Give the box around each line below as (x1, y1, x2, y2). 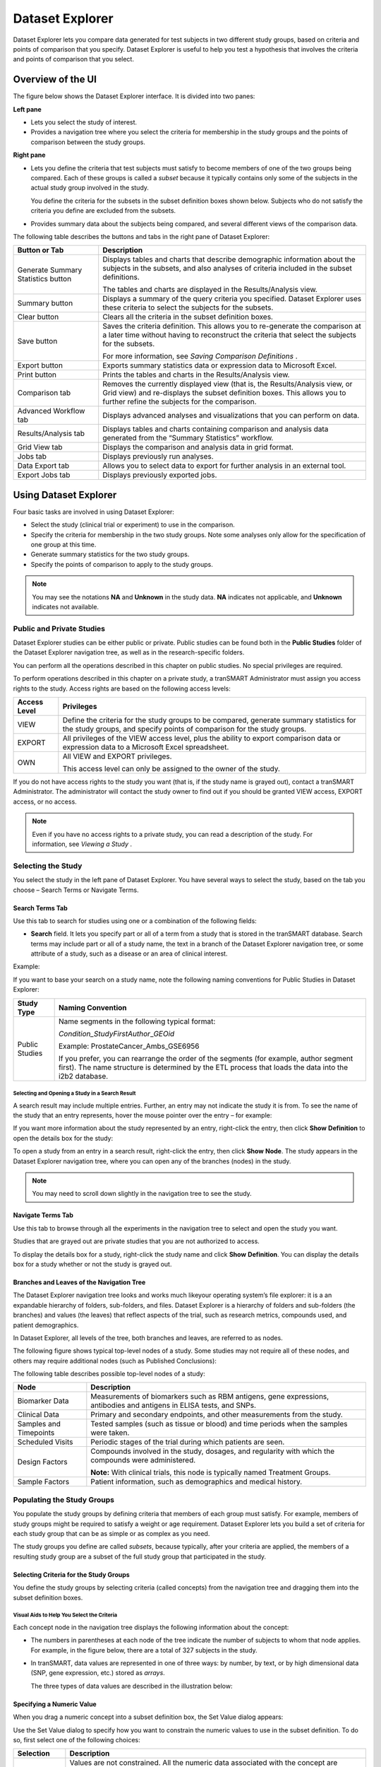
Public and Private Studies (13, 623, 106, 633)
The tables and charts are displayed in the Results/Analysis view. (102, 285, 317, 295)
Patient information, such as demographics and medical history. (90, 1477, 303, 1487)
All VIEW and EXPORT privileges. (62, 751, 172, 761)
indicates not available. (32, 602, 99, 611)
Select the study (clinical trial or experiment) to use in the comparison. (30, 520, 236, 529)
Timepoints (17, 1428, 55, 1438)
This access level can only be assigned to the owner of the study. (62, 764, 280, 774)
